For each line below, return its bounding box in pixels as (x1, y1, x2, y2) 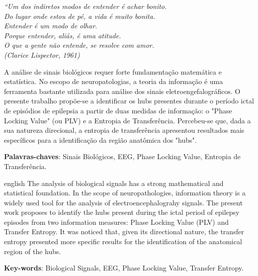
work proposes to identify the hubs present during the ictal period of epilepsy (4, 207, 240, 217)
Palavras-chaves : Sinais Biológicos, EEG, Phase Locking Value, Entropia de (4, 151, 241, 162)
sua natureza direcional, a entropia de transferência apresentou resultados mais (4, 125, 245, 135)
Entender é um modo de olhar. (4, 20, 97, 31)
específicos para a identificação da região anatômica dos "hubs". (4, 134, 197, 145)
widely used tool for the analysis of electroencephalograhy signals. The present (4, 197, 243, 207)
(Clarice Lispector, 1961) (4, 49, 80, 60)
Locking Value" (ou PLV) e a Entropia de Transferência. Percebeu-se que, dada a (4, 115, 251, 125)
